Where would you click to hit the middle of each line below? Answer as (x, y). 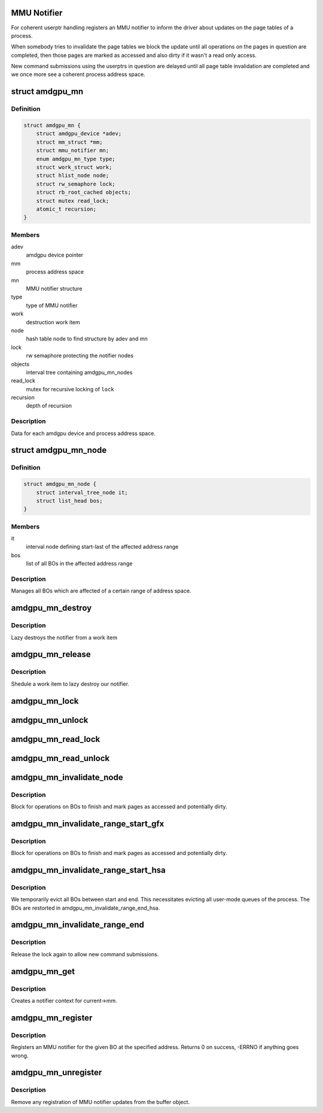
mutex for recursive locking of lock (70, 389)
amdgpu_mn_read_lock (56, 739)
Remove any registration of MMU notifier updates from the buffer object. (100, 1102)
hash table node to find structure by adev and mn (87, 339)
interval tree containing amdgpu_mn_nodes (79, 372)
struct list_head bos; (69, 501)
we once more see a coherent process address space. (78, 74)
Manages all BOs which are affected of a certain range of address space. (101, 591)
